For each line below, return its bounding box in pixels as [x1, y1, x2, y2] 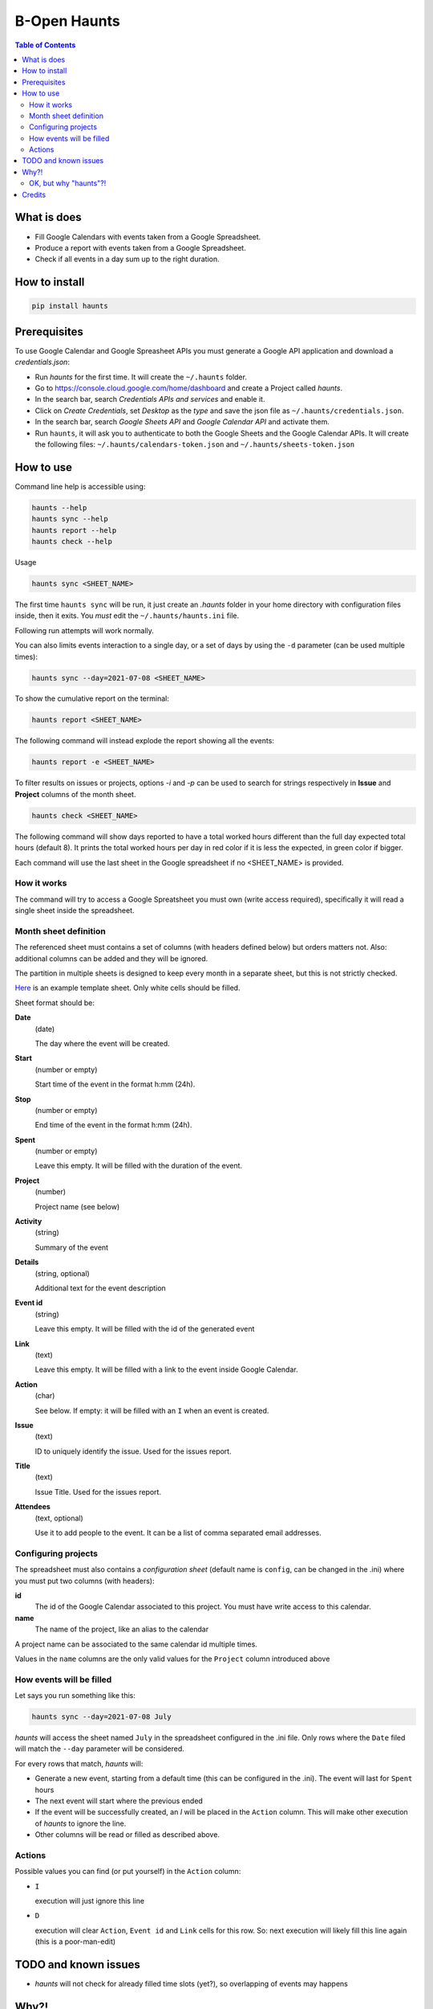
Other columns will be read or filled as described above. [34, 1830, 221, 1839]
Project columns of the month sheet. [14, 789, 136, 799]
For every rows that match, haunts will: [14, 1758, 144, 1768]
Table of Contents [14, 40, 76, 50]
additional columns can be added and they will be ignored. [14, 953, 208, 964]
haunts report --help [31, 526, 117, 534]
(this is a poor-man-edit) [34, 1937, 116, 1946]
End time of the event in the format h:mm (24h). [34, 1120, 192, 1130]
